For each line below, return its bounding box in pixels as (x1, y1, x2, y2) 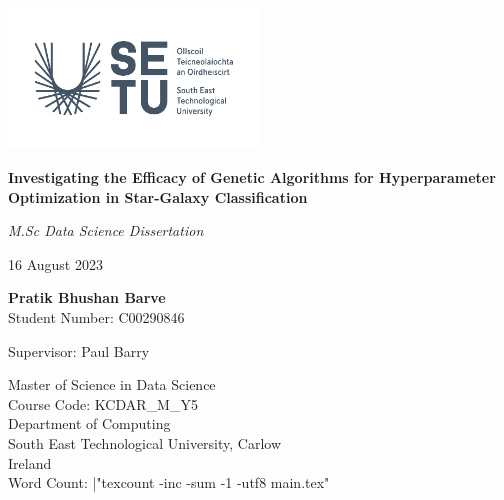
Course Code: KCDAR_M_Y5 (8, 393, 198, 414)
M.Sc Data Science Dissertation (8, 220, 204, 241)
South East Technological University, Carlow (8, 432, 282, 453)
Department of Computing (8, 413, 171, 434)
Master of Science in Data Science (8, 374, 216, 395)
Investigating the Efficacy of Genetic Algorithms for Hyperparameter (8, 166, 496, 187)
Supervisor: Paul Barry (8, 340, 150, 361)
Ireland (8, 452, 52, 473)
